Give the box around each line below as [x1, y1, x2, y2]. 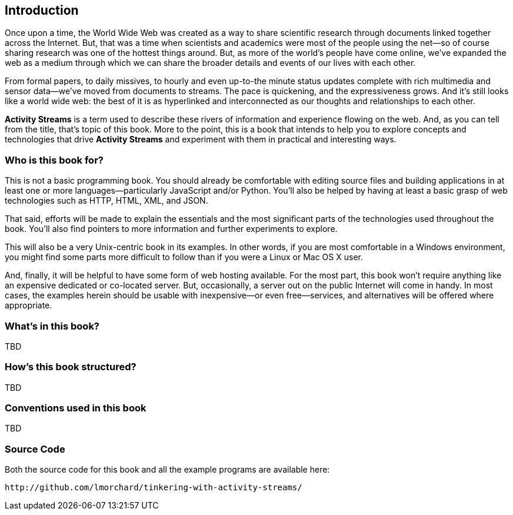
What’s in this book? [5, 320, 100, 332]
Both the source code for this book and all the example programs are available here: [5, 464, 330, 475]
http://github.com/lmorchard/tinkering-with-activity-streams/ [5, 483, 302, 493]
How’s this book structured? [5, 361, 136, 373]
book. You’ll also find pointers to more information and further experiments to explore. [5, 224, 338, 234]
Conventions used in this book [5, 402, 146, 414]
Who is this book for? [5, 154, 104, 166]
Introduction [5, 3, 79, 18]
